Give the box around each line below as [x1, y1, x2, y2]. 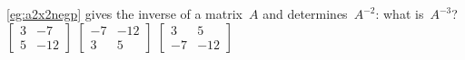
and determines [262, 4, 348, 22]
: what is [375, 4, 424, 22]
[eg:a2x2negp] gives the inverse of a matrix [6, 4, 243, 22]
